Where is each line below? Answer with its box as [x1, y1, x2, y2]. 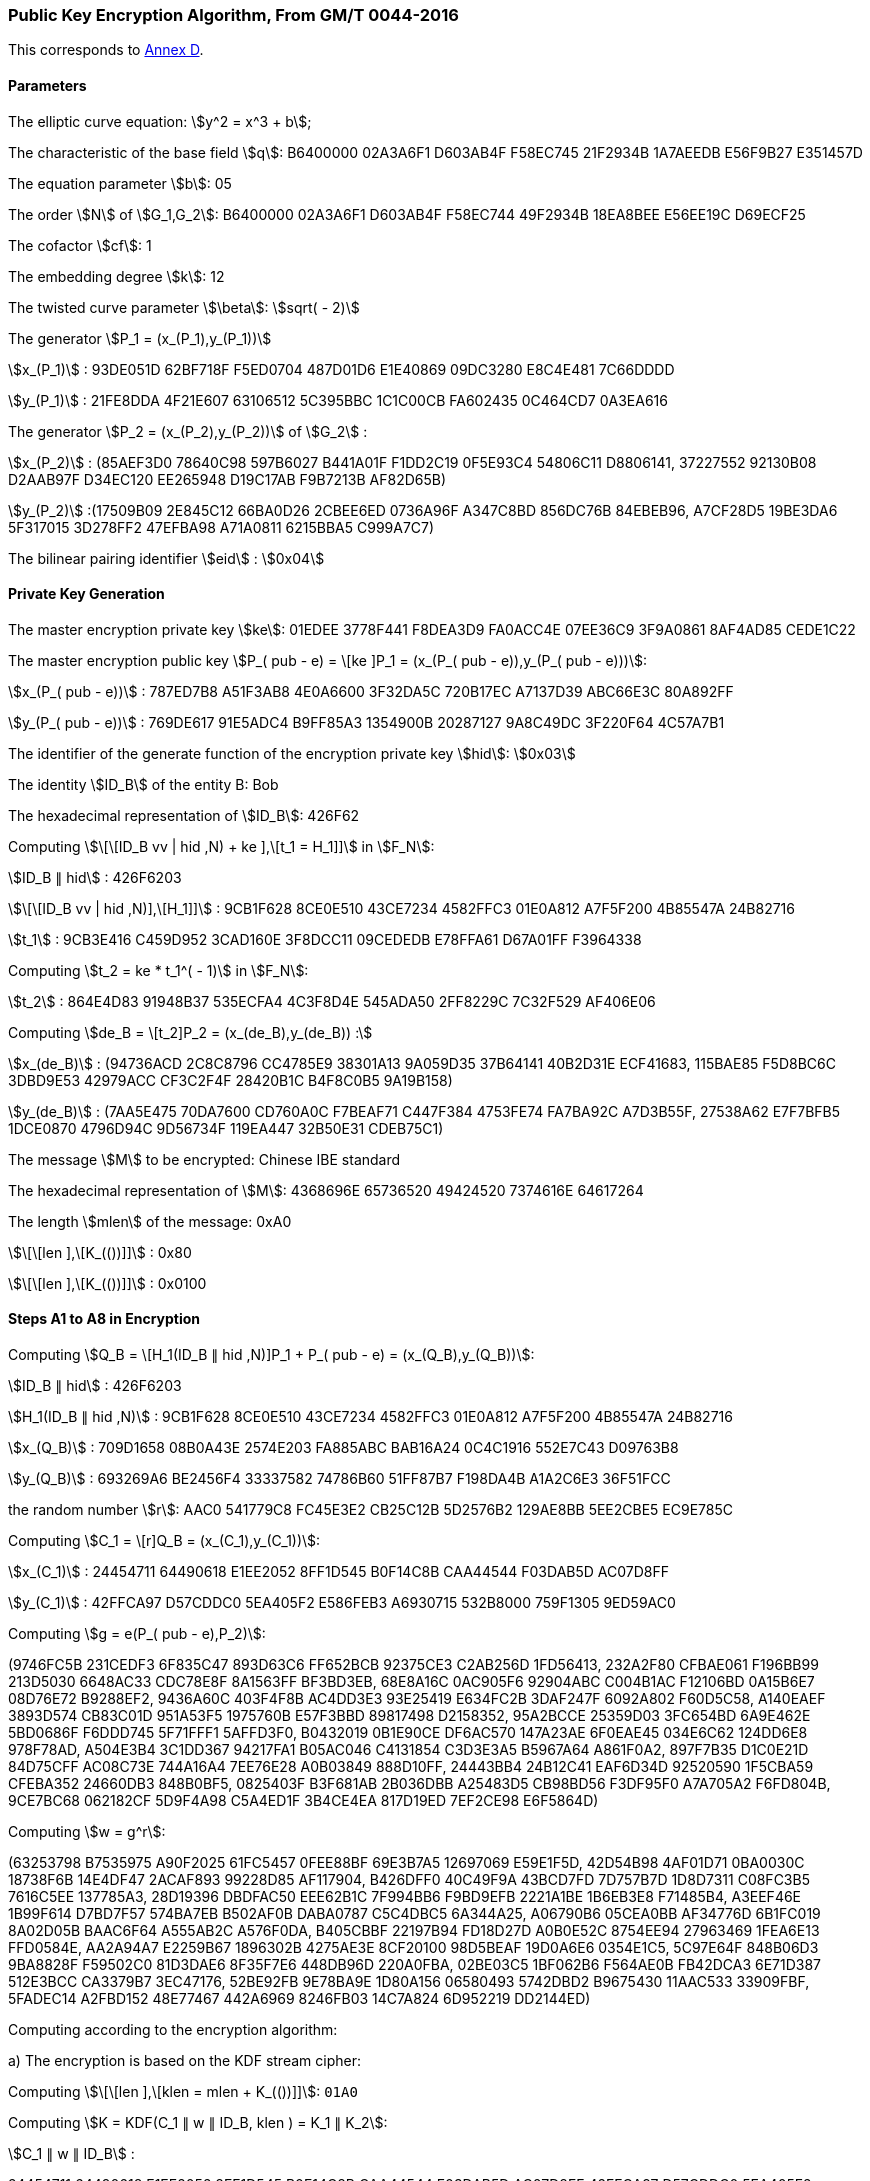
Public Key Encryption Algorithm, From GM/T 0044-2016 [8, 5, 459, 25]
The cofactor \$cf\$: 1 [8, 236, 152, 254]
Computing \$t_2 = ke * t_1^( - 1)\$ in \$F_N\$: [8, 961, 309, 979]
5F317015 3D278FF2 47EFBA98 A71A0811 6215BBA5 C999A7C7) [8, 518, 435, 536]
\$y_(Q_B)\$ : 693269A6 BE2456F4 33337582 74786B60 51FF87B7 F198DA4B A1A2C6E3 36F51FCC [8, 1470, 671, 1488]
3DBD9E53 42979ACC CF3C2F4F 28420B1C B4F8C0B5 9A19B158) [8, 1071, 453, 1089]
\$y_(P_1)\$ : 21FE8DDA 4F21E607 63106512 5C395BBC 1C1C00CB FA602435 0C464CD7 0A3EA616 [8, 391, 668, 409]
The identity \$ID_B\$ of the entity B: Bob [8, 775, 279, 793]
